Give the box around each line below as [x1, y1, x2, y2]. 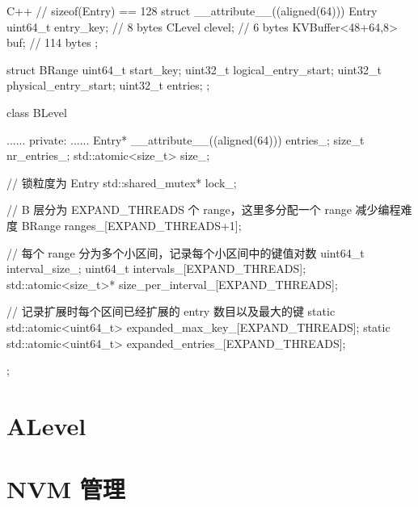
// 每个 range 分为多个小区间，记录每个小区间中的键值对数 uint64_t [6, 244, 365, 261]
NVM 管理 [6, 472, 125, 505]
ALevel [6, 409, 87, 442]
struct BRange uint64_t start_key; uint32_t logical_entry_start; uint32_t [6, 61, 382, 78]
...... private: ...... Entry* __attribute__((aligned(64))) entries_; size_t [6, 131, 365, 148]
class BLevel [6, 103, 67, 120]
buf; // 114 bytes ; [6, 34, 99, 51]
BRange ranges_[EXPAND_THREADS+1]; [21, 216, 242, 233]
